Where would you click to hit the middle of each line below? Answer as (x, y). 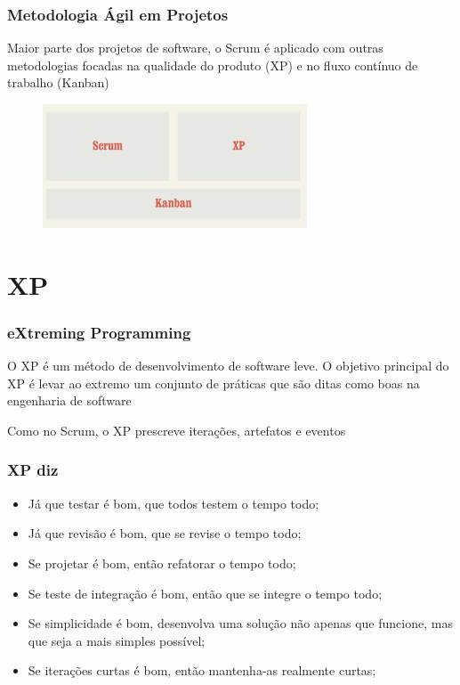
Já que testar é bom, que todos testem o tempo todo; (174, 503)
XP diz (33, 470)
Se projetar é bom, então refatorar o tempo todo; (162, 563)
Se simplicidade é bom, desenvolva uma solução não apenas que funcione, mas (240, 623)
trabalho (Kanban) (58, 82)
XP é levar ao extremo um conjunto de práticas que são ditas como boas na (214, 383)
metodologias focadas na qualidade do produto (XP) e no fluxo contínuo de (213, 65)
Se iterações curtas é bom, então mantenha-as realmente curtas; (202, 670)
